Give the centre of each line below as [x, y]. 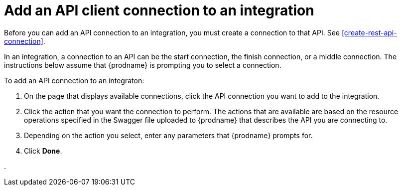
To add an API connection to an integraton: [74, 80]
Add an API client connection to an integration [159, 10]
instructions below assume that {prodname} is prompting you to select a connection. [143, 65]
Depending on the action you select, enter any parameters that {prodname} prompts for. [168, 135]
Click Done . [43, 151]
